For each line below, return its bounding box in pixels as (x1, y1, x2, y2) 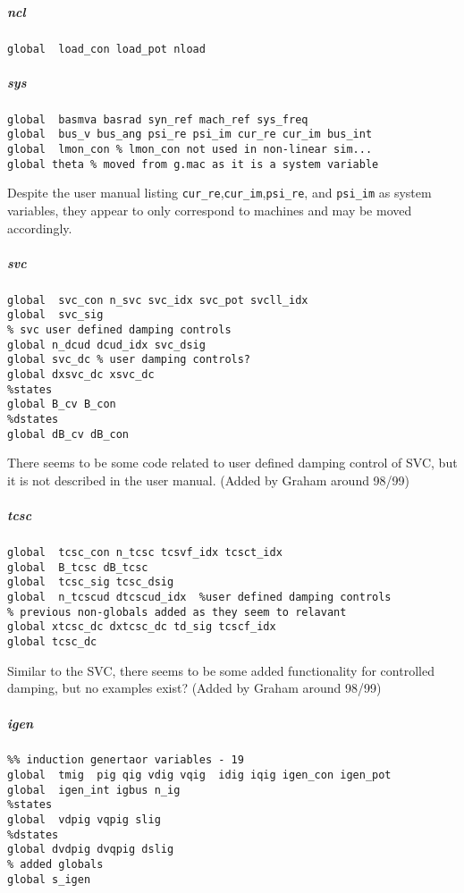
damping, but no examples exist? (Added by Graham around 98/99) (7, 678, 382, 697)
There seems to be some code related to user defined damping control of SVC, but (7, 453, 458, 472)
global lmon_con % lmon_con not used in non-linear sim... (7, 143, 373, 156)
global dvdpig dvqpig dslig (7, 843, 174, 856)
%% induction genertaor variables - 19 (7, 754, 244, 767)
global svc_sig (7, 308, 104, 322)
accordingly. (7, 218, 72, 237)
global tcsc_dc (7, 636, 97, 649)
